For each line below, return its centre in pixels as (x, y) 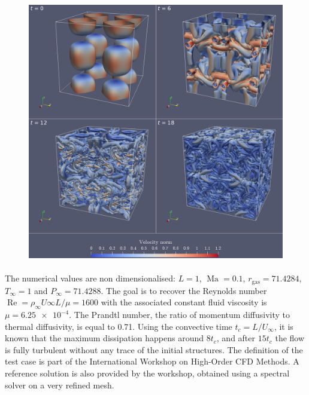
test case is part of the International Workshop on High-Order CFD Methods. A (152, 361)
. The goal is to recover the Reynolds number (184, 290)
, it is (284, 326)
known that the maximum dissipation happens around (104, 338)
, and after (236, 338)
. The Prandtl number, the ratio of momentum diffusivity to (179, 315)
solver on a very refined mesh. (60, 385)
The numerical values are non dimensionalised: (90, 278)
